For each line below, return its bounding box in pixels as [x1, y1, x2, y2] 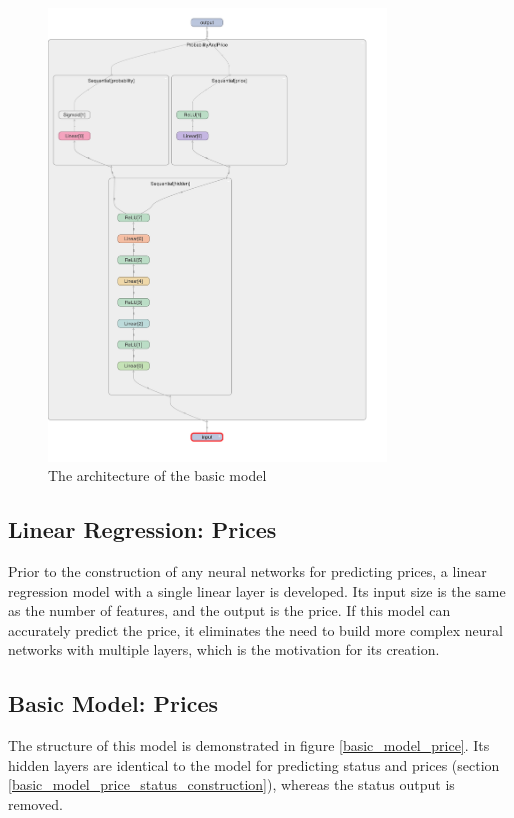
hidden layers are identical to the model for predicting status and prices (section [8, 754, 500, 775]
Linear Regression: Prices [8, 514, 277, 545]
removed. [8, 793, 63, 814]
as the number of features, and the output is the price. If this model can [8, 600, 451, 621]
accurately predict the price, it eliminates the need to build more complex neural [8, 619, 503, 640]
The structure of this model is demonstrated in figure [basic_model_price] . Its [8, 735, 490, 756]
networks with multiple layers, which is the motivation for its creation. [8, 639, 440, 660]
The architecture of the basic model [48, 465, 267, 486]
